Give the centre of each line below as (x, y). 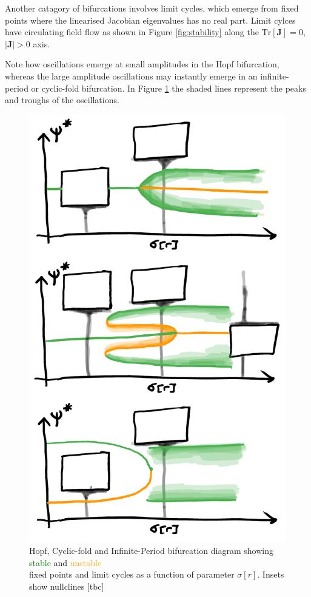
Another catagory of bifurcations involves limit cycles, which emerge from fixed (152, 8)
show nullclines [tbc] (67, 586)
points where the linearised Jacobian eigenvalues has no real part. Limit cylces (150, 20)
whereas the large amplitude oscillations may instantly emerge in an (131, 76)
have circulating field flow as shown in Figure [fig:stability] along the (132, 32)
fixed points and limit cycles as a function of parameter (132, 574)
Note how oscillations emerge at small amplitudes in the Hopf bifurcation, (142, 64)
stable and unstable (65, 562)
